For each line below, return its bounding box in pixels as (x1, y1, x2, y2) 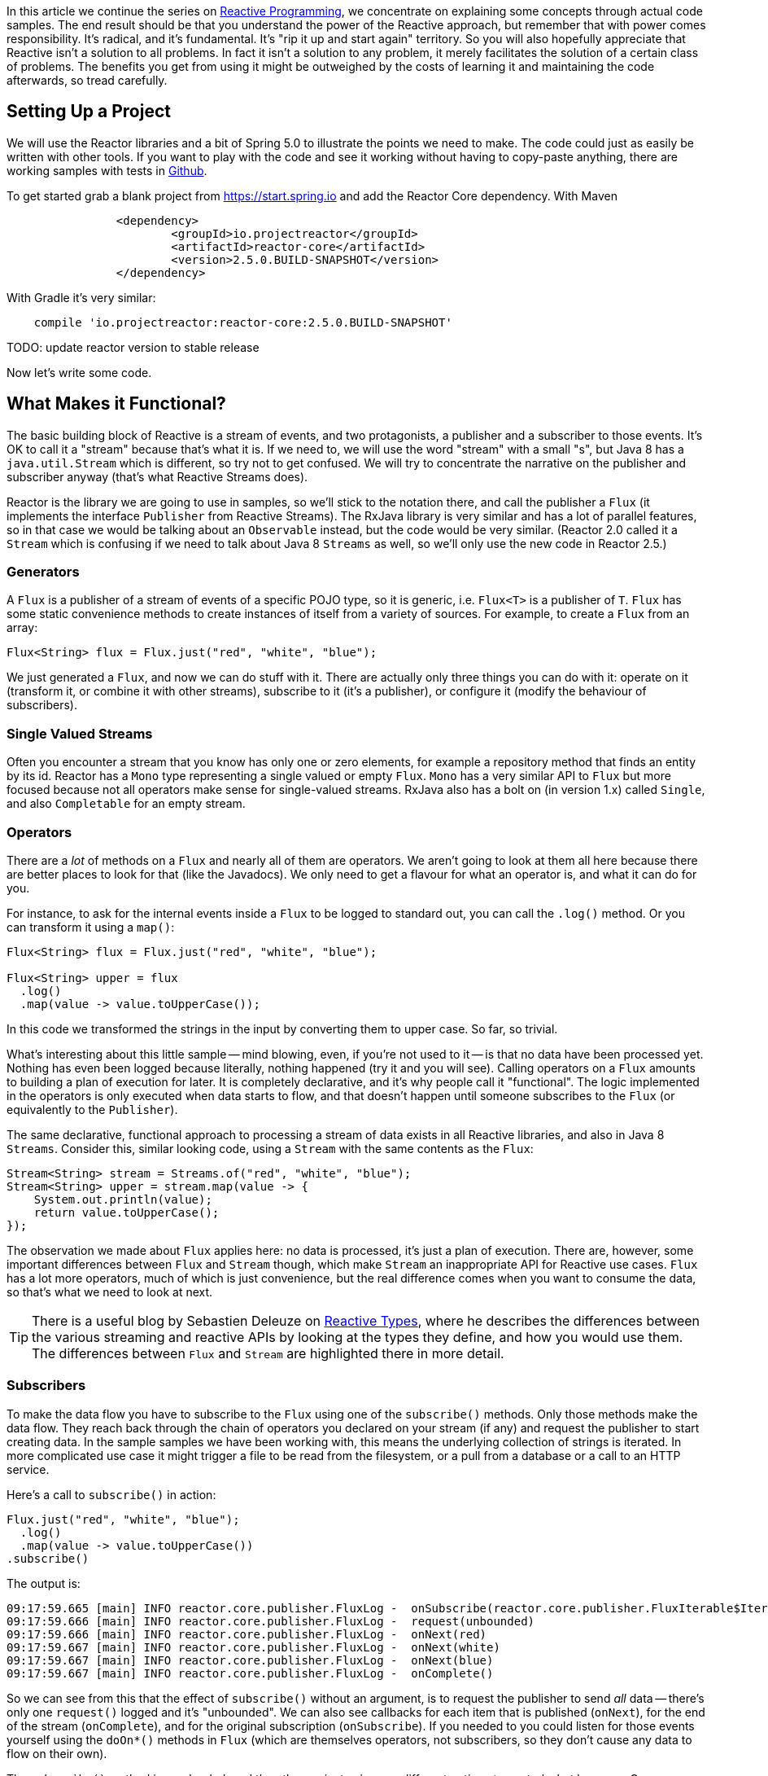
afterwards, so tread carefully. (7, 73, 168, 87)
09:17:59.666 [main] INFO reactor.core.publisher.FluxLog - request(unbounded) (7, 1614, 535, 1628)
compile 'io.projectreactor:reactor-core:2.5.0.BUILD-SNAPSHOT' (33, 315, 452, 329)
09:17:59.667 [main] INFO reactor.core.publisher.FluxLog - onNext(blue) (7, 1653, 494, 1667)
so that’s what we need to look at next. (7, 1284, 213, 1299)
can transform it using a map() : (7, 919, 175, 934)
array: (7, 621, 38, 635)
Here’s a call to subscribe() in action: (7, 1487, 216, 1502)
